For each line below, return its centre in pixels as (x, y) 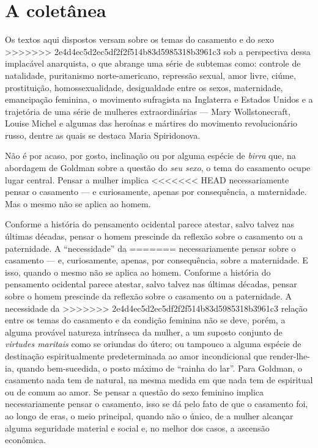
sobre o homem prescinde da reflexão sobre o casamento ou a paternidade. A (149, 296)
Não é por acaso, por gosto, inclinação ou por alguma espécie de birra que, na (150, 156)
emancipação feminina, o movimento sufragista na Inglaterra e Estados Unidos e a (159, 99)
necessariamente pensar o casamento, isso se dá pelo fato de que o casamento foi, (157, 404)
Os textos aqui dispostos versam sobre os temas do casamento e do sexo (139, 39)
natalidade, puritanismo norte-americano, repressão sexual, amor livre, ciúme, (150, 75)
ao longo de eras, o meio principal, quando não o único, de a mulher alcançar (149, 415)
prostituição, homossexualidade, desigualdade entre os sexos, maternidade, (144, 87)
